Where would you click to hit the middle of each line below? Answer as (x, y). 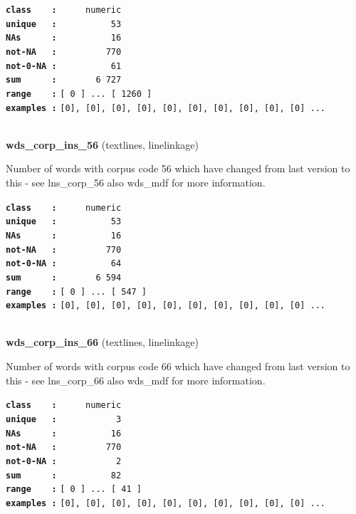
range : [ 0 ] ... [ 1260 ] (79, 94)
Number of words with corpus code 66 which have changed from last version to (178, 366)
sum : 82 (64, 475)
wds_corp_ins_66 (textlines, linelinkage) (102, 342)
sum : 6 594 (64, 277)
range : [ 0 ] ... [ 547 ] (77, 292)
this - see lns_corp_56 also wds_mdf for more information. (136, 183)
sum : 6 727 (64, 80)
